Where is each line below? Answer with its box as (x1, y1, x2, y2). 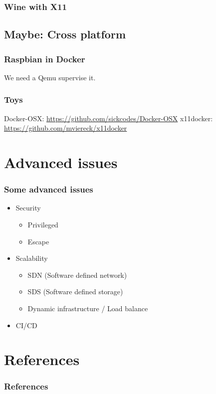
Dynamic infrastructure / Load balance (27, 303, 148, 313)
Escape (27, 236, 49, 246)
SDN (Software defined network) (27, 269, 127, 280)
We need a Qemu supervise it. (4, 72, 96, 82)
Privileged (27, 219, 58, 230)
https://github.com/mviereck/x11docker (4, 123, 127, 133)
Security (15, 202, 41, 213)
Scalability (15, 253, 48, 263)
